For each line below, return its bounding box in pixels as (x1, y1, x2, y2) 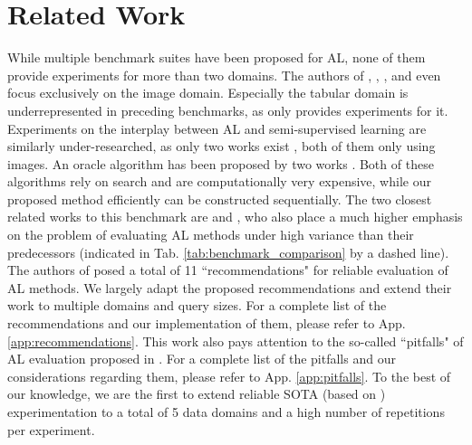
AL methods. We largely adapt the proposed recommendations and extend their (7, 278, 452, 297)
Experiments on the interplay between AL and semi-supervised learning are (7, 118, 427, 137)
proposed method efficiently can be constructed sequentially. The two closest (7, 189, 432, 208)
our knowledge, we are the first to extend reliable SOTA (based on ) (7, 384, 386, 403)
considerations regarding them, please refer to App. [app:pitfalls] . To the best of (7, 366, 451, 385)
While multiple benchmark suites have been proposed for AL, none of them (7, 48, 426, 67)
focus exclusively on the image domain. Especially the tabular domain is (7, 83, 409, 102)
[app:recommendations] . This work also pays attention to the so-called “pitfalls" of (7, 331, 464, 350)
